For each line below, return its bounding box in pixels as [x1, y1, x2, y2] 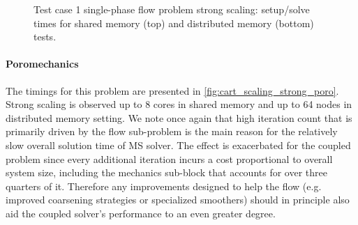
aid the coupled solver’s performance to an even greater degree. [6, 205, 276, 220]
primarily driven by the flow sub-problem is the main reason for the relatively [6, 124, 338, 139]
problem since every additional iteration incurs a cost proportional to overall [6, 151, 333, 166]
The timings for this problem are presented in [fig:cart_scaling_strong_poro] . [6, 83, 339, 98]
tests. [33, 29, 57, 44]
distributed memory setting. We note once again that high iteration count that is [6, 110, 352, 125]
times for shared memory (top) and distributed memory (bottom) [33, 15, 314, 30]
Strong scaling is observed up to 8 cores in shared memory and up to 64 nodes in [6, 97, 352, 111]
